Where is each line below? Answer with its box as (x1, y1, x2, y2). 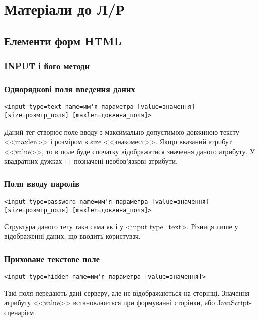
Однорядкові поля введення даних (4, 82, 135, 95)
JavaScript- (217, 297, 252, 308)
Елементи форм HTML (4, 33, 122, 48)
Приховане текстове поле (4, 252, 100, 265)
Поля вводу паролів (4, 177, 80, 189)
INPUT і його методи (4, 59, 90, 72)
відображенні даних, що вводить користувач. (4, 231, 141, 241)
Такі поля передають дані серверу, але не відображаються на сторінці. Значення (4, 287, 249, 298)
